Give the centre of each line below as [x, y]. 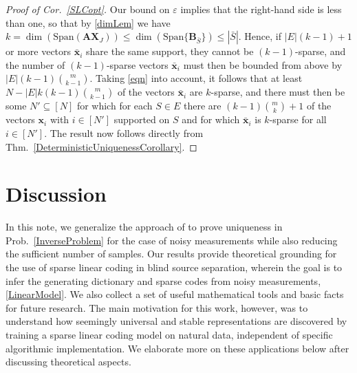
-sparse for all [298, 119]
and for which [211, 119]
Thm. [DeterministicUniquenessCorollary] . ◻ [101, 146]
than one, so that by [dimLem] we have [88, 22]
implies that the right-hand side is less [261, 9]
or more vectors [39, 51]
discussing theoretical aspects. [68, 362]
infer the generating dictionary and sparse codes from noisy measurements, [163, 280]
